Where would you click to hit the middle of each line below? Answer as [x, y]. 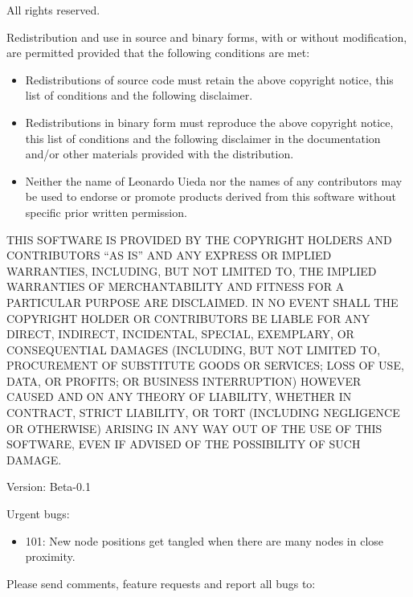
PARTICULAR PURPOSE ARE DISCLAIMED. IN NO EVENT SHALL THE [202, 302]
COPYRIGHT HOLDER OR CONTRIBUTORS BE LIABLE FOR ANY [188, 318]
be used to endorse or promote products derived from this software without [211, 196]
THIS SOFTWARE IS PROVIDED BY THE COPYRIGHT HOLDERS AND [199, 239]
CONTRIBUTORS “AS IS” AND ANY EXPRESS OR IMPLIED [169, 255]
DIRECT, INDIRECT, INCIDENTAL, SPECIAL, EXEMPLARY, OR [180, 334]
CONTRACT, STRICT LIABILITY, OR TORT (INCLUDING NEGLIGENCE [203, 413]
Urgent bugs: [38, 514]
